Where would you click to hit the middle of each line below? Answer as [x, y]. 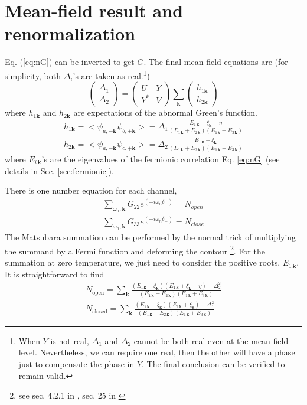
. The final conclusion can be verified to [213, 364]
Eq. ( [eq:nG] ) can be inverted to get [70, 62]
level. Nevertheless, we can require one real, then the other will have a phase [157, 352]
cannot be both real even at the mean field [211, 340]
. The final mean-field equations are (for [216, 62]
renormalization [70, 33]
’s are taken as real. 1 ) [112, 74]
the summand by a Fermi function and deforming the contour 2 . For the [135, 250]
